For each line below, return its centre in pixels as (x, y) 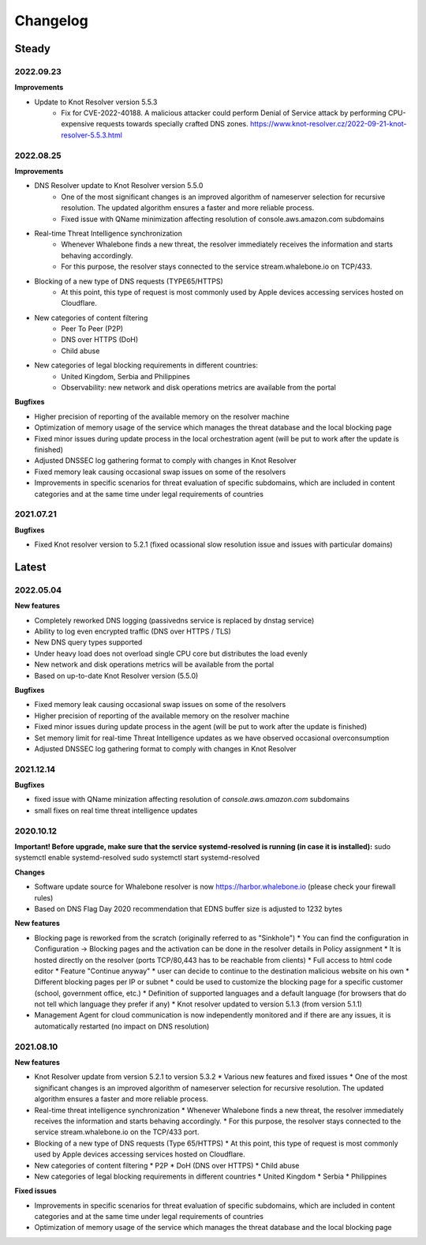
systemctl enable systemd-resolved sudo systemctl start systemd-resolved (137, 858)
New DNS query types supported (88, 642)
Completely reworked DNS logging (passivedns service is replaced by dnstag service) (174, 620)
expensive (78, 124)
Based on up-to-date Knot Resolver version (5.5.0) (116, 675)
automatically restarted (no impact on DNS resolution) (122, 1026)
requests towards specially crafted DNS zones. (172, 124)
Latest (30, 567)
